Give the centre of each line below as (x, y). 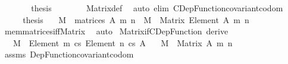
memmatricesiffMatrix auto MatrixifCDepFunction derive (116, 31)
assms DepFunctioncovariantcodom (69, 54)
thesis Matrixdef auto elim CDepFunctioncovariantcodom (157, 8)
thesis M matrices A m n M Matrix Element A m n (136, 19)
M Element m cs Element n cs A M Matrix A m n (123, 42)
